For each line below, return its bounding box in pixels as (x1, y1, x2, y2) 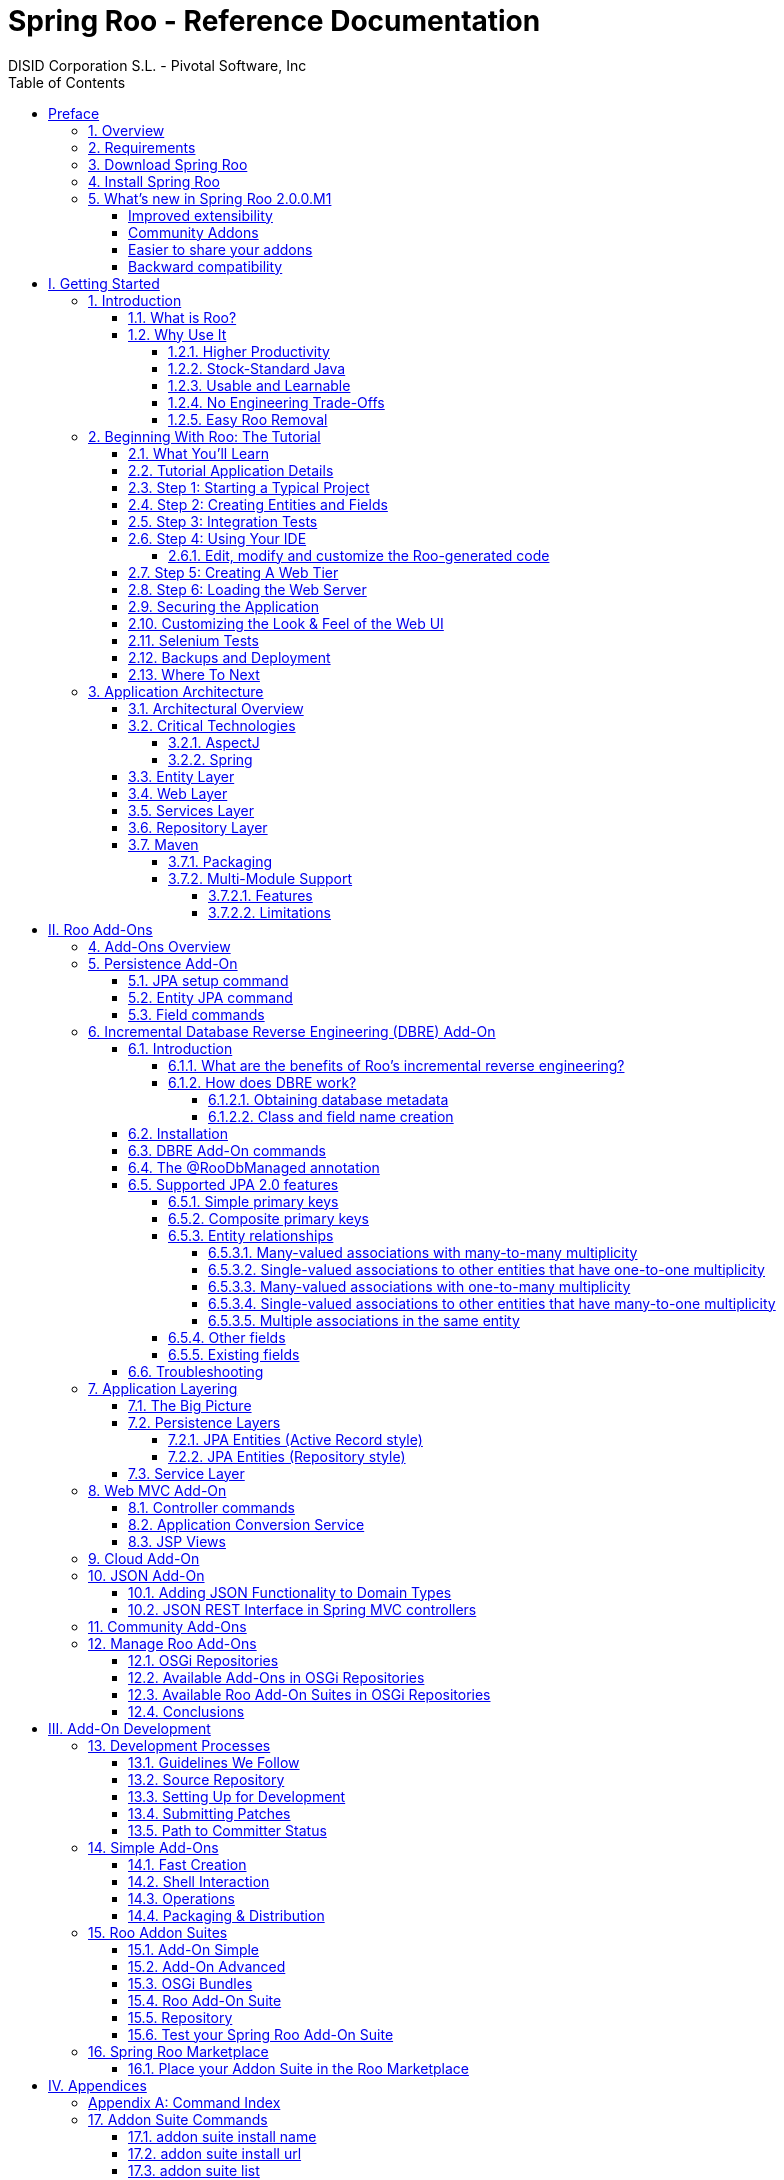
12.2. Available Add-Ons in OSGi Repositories (128, 1668, 425, 1686)
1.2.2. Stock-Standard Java (168, 359, 346, 377)
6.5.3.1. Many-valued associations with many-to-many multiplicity (208, 1243, 638, 1261)
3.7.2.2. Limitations (208, 903, 331, 921)
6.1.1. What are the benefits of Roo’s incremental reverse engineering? (168, 1056, 625, 1074)
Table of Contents (8, 73, 126, 91)
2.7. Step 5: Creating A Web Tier (128, 563, 339, 581)
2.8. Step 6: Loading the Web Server (128, 580, 367, 598)
